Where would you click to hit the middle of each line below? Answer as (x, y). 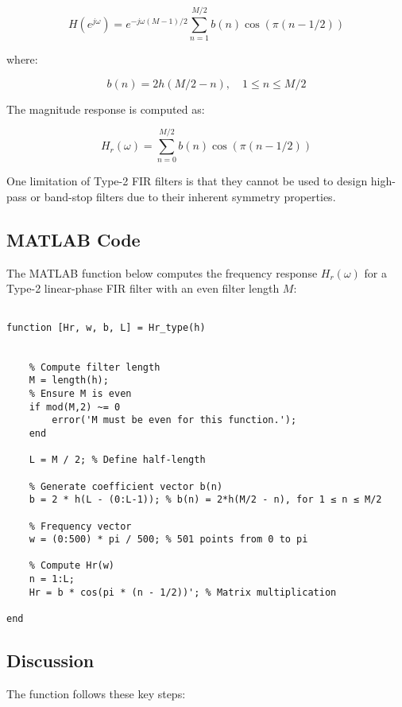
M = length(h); (69, 381)
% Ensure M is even (80, 393)
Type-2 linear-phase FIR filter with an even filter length (143, 288)
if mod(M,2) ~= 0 (75, 407)
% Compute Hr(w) (72, 566)
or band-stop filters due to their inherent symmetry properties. (183, 197)
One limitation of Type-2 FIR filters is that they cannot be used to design (187, 181)
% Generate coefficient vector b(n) (126, 486)
